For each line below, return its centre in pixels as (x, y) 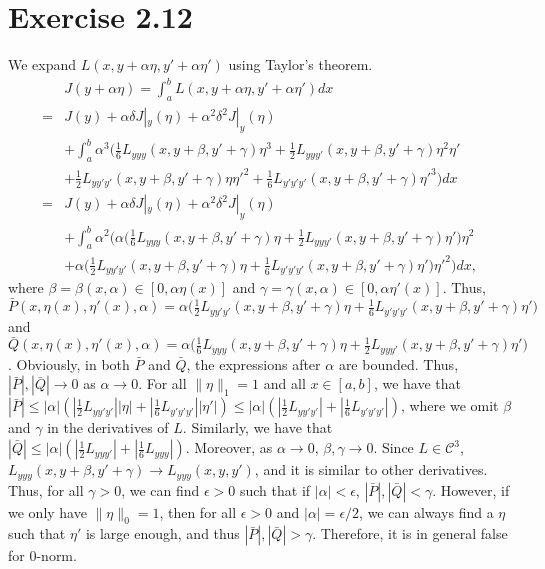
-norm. (56, 555)
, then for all (198, 511)
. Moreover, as (229, 447)
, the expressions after (253, 363)
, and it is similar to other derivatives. (371, 469)
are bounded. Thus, (398, 363)
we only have (47, 511)
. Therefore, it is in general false (410, 533)
